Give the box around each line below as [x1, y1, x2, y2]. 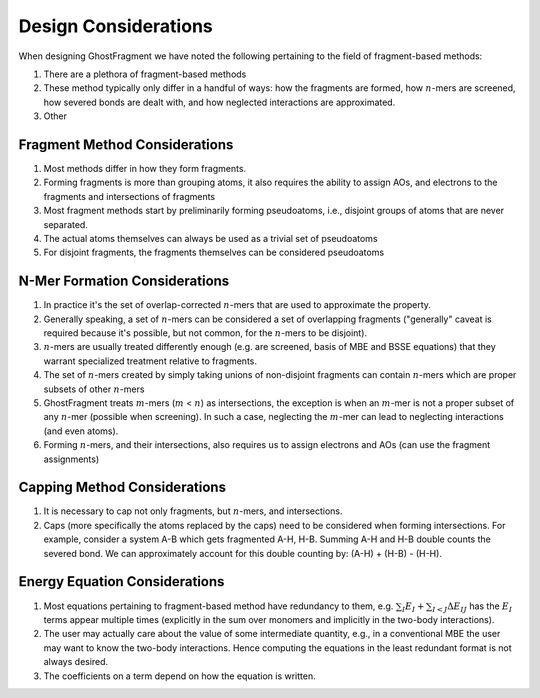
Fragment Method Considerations [18, 136, 234, 153]
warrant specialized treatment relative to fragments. [43, 355, 258, 367]
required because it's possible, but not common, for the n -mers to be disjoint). [43, 327, 368, 339]
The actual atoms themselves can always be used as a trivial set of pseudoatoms [43, 232, 379, 244]
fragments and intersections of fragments [43, 190, 216, 202]
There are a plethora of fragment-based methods [43, 68, 247, 80]
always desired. [43, 656, 109, 668]
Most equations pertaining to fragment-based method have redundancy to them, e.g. [43, 600, 394, 612]
